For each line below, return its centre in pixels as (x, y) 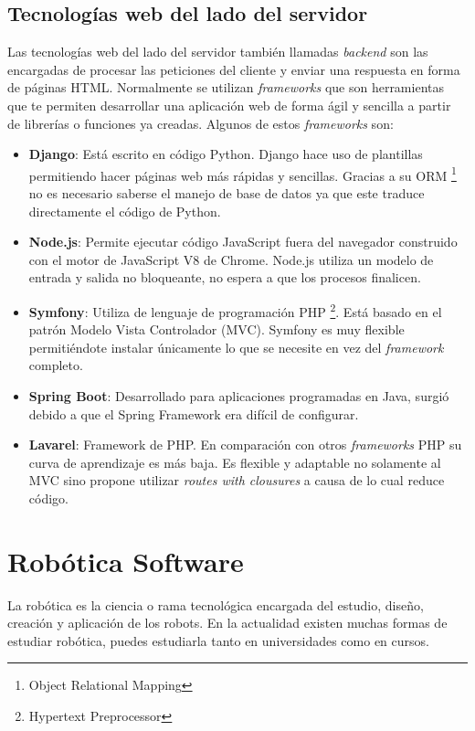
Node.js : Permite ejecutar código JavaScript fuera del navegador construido (243, 242)
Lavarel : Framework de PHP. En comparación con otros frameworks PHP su (245, 445)
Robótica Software (126, 561)
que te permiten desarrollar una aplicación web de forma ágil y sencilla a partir (229, 105)
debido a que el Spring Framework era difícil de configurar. (194, 413)
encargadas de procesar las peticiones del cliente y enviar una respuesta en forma (234, 69)
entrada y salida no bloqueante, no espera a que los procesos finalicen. (225, 277)
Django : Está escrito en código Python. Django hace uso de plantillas (226, 154)
